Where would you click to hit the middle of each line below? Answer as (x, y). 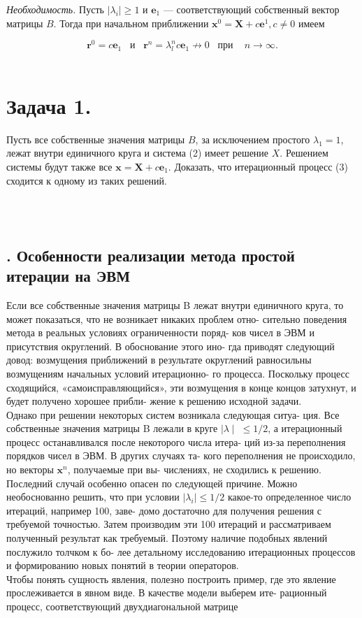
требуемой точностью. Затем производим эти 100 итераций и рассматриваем (169, 524)
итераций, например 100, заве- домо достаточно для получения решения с (164, 510)
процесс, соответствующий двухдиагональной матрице (122, 606)
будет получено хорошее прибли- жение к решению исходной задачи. (154, 401)
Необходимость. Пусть (55, 9)
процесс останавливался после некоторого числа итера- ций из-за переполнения (176, 441)
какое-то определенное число (289, 497)
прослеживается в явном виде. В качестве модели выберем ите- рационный (167, 592)
